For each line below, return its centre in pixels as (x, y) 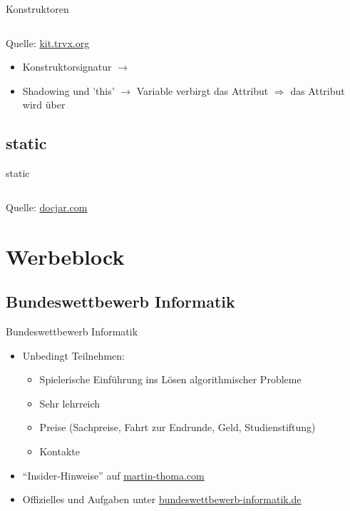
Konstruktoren (37, 9)
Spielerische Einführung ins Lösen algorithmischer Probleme (170, 379)
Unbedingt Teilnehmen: (73, 355)
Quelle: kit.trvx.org (48, 42)
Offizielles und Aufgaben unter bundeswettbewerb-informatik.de (162, 499)
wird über (44, 105)
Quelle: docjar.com (47, 207)
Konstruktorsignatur (67, 67)
